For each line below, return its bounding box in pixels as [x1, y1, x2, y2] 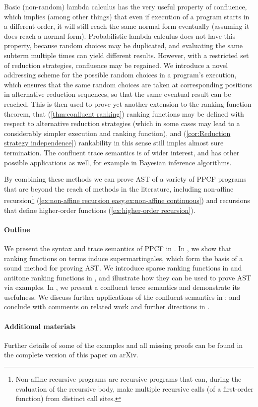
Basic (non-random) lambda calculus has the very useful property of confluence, [4, 1, 247, 11]
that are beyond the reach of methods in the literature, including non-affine [4, 183, 234, 194]
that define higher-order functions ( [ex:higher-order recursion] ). [4, 204, 195, 215]
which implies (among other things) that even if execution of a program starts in [4, 11, 250, 21]
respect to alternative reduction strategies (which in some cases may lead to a [4, 118, 240, 129]
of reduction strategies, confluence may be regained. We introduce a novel [4, 60, 228, 70]
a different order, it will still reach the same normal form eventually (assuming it [4, 21, 250, 31]
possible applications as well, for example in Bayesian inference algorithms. [4, 157, 232, 167]
